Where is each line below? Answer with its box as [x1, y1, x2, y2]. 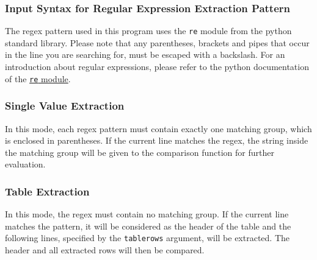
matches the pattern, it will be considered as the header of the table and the [5, 219, 291, 232]
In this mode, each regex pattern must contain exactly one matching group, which [5, 122, 312, 135]
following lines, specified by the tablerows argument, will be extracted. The [5, 231, 290, 244]
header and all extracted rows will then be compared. [5, 243, 205, 256]
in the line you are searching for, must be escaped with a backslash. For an [5, 48, 285, 61]
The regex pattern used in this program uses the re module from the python [5, 24, 292, 37]
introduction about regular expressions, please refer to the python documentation [5, 60, 309, 73]
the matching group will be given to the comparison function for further [5, 146, 274, 158]
